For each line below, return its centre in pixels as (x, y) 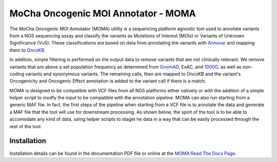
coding (17, 74)
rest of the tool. (26, 126)
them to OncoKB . (27, 50)
